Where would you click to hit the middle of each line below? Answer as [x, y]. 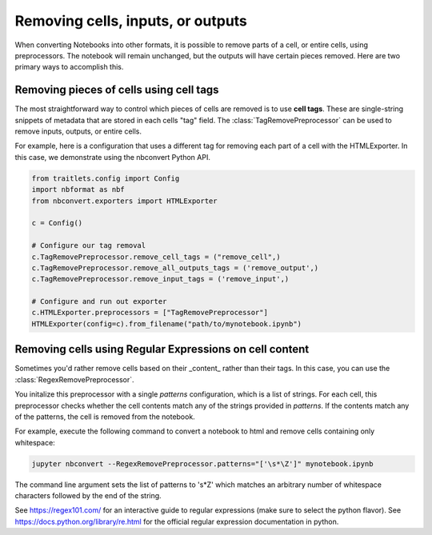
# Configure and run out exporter [99, 301]
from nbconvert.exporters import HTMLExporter [124, 201]
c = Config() [57, 223]
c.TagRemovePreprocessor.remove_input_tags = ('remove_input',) [160, 279]
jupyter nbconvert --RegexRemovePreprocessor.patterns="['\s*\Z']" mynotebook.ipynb [202, 463]
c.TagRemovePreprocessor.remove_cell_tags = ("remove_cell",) [156, 257]
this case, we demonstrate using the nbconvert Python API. [113, 157]
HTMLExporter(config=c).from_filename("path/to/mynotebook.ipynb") [167, 323]
